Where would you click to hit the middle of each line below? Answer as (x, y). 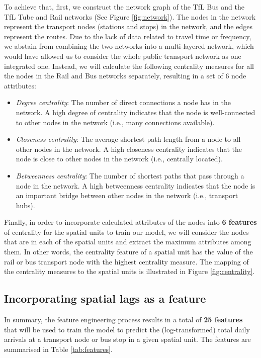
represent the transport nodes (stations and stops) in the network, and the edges (128, 26)
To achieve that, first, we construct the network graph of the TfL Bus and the (124, 7)
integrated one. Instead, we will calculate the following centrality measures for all (129, 66)
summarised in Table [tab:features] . (58, 349)
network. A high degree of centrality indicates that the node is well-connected (136, 112)
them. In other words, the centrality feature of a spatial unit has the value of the (128, 252)
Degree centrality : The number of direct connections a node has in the (123, 102)
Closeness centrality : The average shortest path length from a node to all (128, 139)
